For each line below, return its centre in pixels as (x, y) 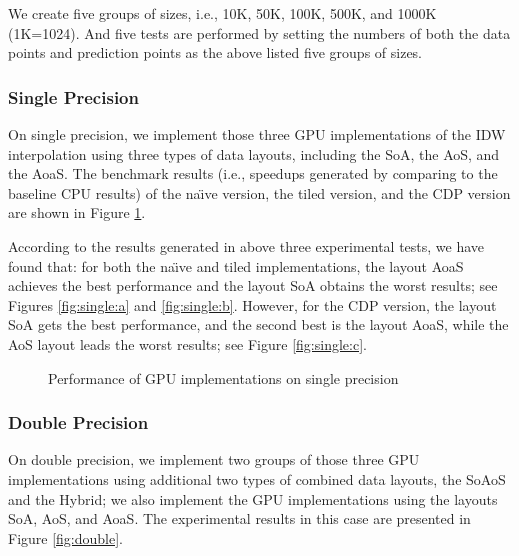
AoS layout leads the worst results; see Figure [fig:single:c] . (187, 343)
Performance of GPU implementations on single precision (223, 377)
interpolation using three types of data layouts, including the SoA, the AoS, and (254, 153)
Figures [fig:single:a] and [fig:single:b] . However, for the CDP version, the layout (252, 304)
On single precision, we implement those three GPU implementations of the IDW (257, 134)
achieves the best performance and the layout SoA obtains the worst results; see (253, 285)
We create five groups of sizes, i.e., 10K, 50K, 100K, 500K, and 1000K (222, 13)
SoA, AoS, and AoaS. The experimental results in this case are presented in (239, 518)
